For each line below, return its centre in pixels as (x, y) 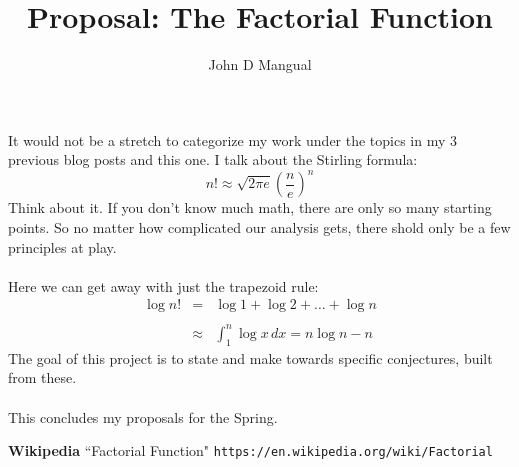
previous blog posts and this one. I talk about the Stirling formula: (213, 159)
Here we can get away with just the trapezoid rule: (163, 285)
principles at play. (62, 246)
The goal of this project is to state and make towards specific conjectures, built (250, 357)
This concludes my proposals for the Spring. (143, 416)
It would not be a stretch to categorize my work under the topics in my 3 (233, 139)
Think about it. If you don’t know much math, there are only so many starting (250, 207)
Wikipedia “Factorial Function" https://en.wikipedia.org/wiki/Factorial (250, 450)
